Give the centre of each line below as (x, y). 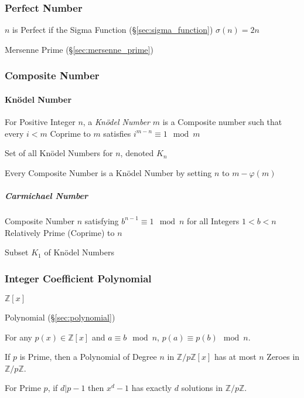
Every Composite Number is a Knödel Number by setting (108, 172)
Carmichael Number (47, 196)
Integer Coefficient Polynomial (78, 278)
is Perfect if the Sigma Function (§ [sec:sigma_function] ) (113, 30)
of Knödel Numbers (79, 252)
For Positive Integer (40, 122)
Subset (17, 252)
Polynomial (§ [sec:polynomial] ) (60, 317)
